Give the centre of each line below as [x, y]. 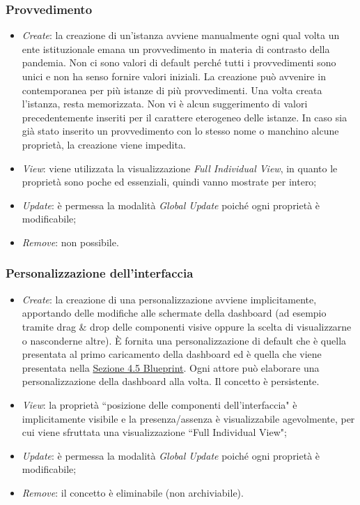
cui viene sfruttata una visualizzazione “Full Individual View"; [154, 432]
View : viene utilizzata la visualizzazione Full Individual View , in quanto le [180, 168]
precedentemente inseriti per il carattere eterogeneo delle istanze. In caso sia [185, 117]
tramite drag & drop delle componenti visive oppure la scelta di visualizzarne [187, 326]
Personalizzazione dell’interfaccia [100, 273]
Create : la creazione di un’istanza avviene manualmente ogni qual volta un [181, 35]
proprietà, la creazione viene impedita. [104, 144]
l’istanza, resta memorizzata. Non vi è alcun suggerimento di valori [165, 104]
